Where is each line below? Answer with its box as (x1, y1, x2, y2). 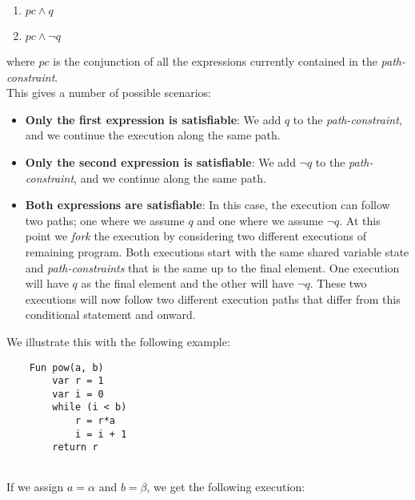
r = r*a (74, 415, 116, 427)
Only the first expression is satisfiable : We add (25, 111, 281, 127)
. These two (309, 275, 367, 292)
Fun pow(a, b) (29, 361, 104, 373)
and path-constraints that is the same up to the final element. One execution (25, 259, 400, 276)
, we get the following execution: (146, 478, 305, 494)
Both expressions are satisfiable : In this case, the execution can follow (25, 196, 390, 213)
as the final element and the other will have (81, 275, 294, 292)
